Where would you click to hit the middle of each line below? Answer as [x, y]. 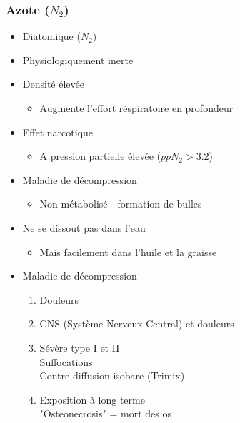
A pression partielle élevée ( [100, 156]
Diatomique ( [51, 36]
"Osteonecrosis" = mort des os [105, 413]
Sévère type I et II [80, 347]
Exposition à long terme [92, 399]
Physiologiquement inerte [78, 60]
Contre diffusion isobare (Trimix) [112, 376]
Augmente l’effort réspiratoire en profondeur [136, 108]
